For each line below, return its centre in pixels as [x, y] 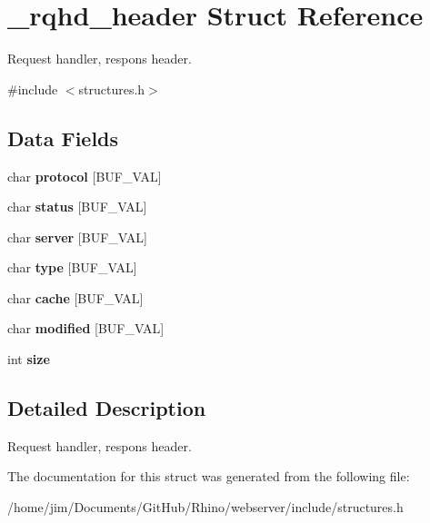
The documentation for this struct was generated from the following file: [209, 476]
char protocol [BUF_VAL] [85, 176]
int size [29, 359]
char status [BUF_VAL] [77, 207]
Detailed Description [107, 408]
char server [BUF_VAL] [77, 237]
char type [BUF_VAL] [72, 267]
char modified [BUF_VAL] [86, 328]
